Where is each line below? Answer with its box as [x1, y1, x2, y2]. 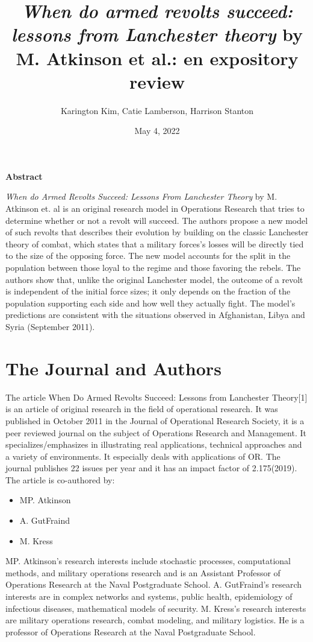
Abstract [5, 170, 43, 182]
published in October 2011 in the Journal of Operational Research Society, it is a [5, 414, 305, 427]
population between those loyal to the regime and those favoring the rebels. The [5, 261, 301, 274]
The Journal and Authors [5, 355, 222, 380]
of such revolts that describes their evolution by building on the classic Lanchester [5, 226, 309, 238]
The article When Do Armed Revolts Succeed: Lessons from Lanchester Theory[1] [5, 390, 308, 403]
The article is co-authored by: [5, 473, 115, 486]
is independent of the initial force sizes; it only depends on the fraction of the [5, 285, 291, 297]
